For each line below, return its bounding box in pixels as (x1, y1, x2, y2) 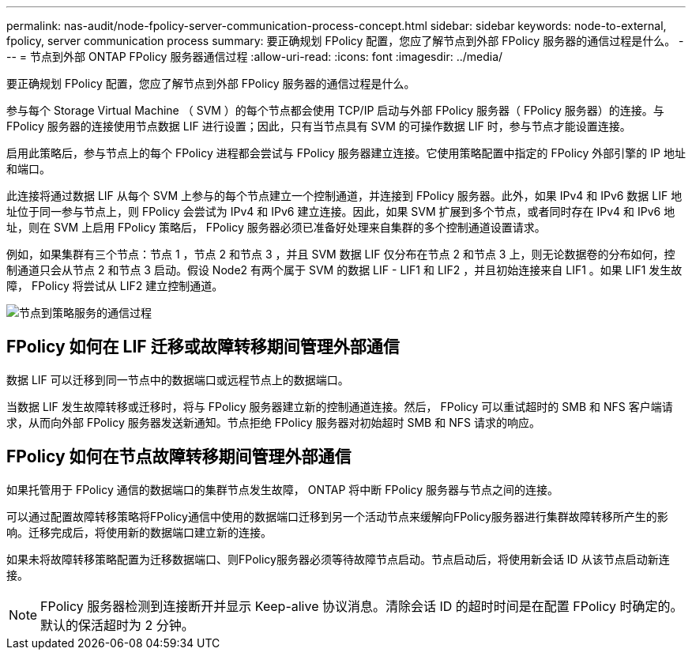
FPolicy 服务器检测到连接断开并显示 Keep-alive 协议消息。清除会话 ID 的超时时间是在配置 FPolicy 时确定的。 (40, 598, 683, 614)
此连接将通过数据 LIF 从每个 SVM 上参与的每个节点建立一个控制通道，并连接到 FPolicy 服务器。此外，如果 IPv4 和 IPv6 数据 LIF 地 (6, 189, 683, 202)
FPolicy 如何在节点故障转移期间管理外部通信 (6, 447, 352, 467)
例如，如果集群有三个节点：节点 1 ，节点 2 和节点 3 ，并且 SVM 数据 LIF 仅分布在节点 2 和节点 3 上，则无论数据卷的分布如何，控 (6, 247, 675, 261)
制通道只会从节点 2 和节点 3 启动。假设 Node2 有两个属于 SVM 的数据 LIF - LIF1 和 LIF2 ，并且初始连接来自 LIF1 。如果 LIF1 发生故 (6, 263, 683, 277)
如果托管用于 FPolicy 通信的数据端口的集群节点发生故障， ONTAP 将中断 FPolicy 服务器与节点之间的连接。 (6, 482, 559, 496)
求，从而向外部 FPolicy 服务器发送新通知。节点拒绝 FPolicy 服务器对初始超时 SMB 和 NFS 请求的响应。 (6, 415, 540, 429)
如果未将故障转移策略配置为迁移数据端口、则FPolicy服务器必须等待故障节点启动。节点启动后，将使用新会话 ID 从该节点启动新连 (6, 552, 670, 566)
